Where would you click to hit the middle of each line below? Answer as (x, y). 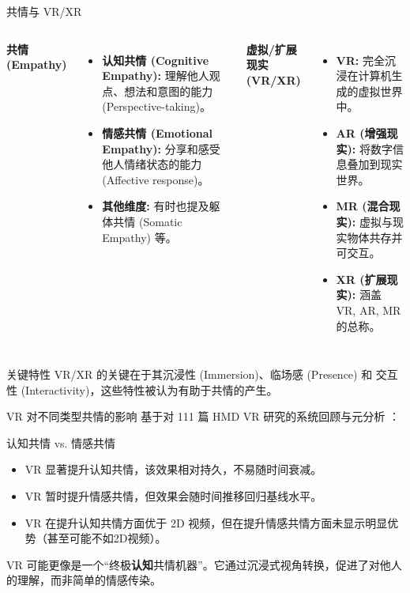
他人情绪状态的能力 (152, 164)
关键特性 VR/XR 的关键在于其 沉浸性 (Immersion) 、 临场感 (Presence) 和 (190, 374)
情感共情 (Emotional (158, 132)
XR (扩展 (361, 279)
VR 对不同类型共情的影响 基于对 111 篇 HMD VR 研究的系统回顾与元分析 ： (203, 416)
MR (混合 (363, 206)
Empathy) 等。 (139, 237)
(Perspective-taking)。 (156, 106)
